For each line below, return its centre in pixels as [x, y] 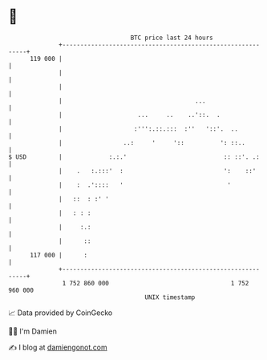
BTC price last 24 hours [172, 38]
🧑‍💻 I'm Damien [33, 331]
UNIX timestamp [170, 297]
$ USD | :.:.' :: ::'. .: [134, 157]
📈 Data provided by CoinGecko [61, 313]
